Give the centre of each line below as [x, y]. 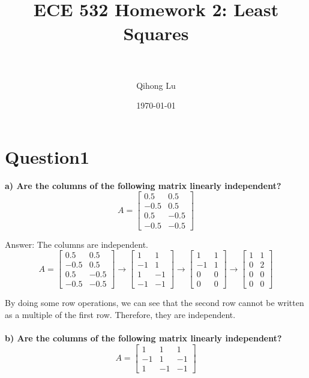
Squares [156, 33]
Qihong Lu [156, 85]
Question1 [47, 156]
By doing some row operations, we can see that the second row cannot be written [154, 303]
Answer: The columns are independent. [77, 244]
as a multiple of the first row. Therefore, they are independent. [120, 314]
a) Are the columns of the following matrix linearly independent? [143, 185]
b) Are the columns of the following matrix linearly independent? [143, 338]
